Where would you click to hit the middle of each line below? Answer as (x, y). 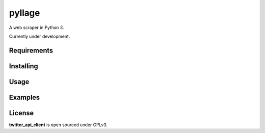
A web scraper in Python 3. (37, 27)
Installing (24, 66)
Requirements (31, 50)
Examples (25, 97)
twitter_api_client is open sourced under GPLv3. (58, 125)
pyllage (25, 13)
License (21, 113)
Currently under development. (40, 36)
